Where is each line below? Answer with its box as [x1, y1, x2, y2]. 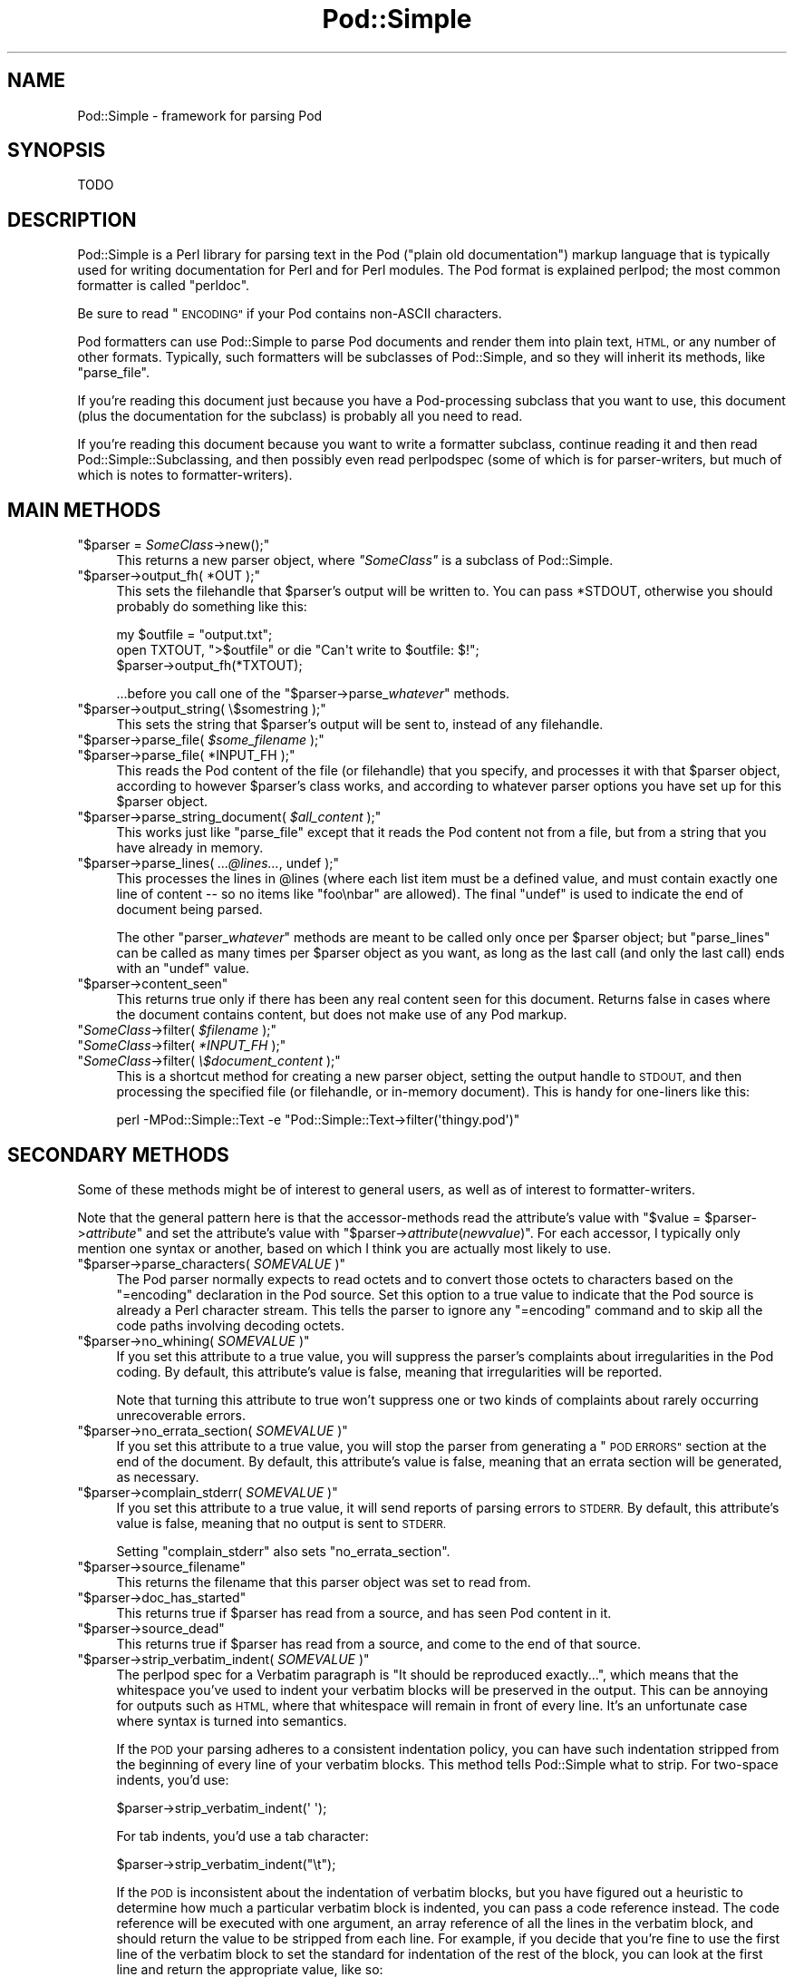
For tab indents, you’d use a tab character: [116, 1827, 369, 1844]
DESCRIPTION [7, 208, 137, 231]
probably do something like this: [116, 599, 307, 615]
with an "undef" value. [116, 960, 250, 977]
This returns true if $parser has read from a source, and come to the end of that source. [116, 1635, 642, 1651]
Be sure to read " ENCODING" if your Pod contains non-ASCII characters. [77, 306, 502, 322]
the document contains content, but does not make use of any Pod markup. [116, 1007, 567, 1023]
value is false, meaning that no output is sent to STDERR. [116, 1514, 447, 1531]
